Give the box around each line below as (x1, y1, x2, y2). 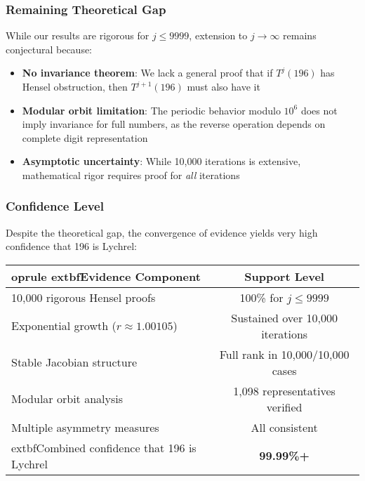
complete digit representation (22, 130, 148, 145)
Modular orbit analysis (11, 390, 123, 407)
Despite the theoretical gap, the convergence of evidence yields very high (6, 225, 318, 239)
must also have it (187, 79, 260, 93)
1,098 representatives (233, 382, 336, 399)
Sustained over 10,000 (231, 309, 338, 326)
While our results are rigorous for (6, 28, 150, 43)
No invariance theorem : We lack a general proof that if (22, 65, 273, 80)
